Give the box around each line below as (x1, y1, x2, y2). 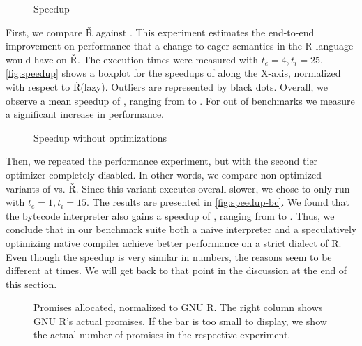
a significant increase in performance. (6, 107, 164, 121)
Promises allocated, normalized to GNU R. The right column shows (33, 300, 323, 315)
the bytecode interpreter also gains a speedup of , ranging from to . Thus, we (6, 208, 335, 223)
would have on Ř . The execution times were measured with (6, 52, 259, 66)
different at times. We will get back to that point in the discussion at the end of (6, 263, 347, 278)
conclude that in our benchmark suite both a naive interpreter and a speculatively (6, 222, 357, 236)
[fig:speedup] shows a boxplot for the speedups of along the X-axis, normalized (6, 66, 341, 80)
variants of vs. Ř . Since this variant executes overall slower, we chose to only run (6, 181, 350, 195)
